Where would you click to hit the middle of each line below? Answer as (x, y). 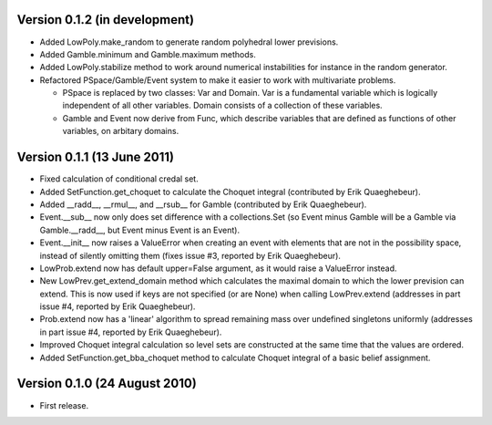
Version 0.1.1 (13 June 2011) (96, 157)
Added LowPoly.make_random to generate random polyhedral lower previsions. (189, 42)
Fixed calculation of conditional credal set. (119, 179)
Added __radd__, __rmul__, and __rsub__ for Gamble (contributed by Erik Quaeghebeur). (203, 204)
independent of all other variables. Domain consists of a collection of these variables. (222, 106)
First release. (64, 405)
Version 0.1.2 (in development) (106, 20)
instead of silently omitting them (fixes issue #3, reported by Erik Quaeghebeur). (190, 255)
